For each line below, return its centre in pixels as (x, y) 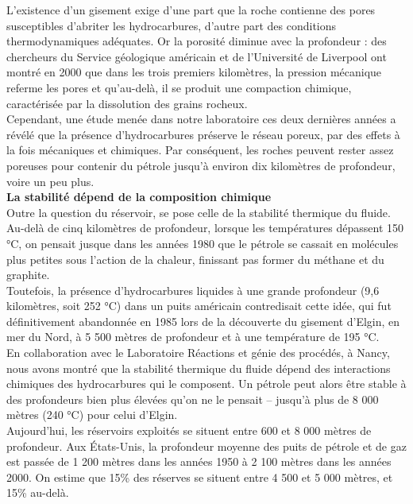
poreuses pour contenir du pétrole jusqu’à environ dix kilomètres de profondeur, (201, 165)
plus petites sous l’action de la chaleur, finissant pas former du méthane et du (195, 259)
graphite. (28, 275)
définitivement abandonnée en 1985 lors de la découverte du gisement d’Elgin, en (203, 321)
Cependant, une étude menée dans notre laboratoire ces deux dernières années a (201, 119)
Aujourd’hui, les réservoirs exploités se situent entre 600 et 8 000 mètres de (189, 430)
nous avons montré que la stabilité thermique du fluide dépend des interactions (199, 368)
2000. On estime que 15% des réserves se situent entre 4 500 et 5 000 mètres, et (200, 477)
